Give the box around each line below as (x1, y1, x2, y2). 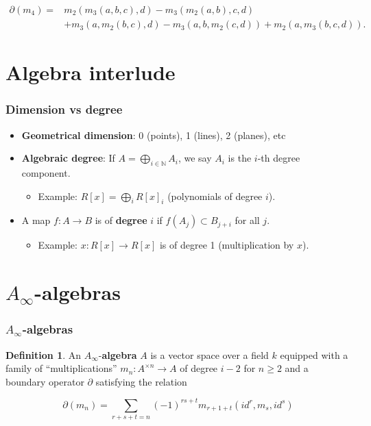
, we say (178, 151, 212, 165)
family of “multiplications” (5, 361, 117, 375)
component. (21, 166, 71, 180)
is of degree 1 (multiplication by (159, 238, 294, 252)
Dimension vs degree (5, 101, 123, 118)
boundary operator (5, 374, 84, 388)
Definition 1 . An (5, 347, 82, 362)
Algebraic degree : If (21, 151, 115, 165)
